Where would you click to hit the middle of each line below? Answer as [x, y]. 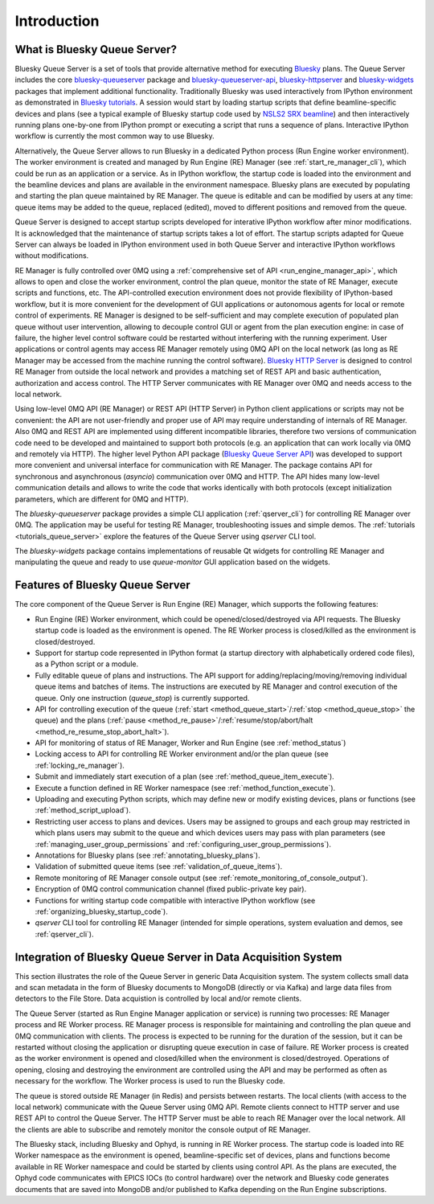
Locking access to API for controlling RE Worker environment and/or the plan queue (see [182, 754]
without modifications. [52, 256]
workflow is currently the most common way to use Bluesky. [115, 136]
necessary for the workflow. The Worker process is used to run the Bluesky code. [150, 1081]
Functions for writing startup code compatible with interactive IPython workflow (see [175, 900]
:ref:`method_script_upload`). [83, 810]
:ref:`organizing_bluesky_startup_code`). [101, 911]
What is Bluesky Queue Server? [96, 49]
